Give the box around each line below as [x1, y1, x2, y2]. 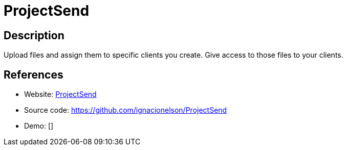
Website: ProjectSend [24, 90, 97, 99]
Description [4, 29, 64, 42]
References [4, 68, 63, 81]
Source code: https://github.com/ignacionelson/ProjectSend [24, 106, 227, 115]
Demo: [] [24, 121, 54, 131]
